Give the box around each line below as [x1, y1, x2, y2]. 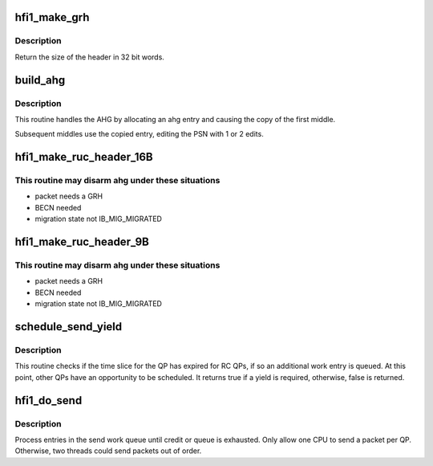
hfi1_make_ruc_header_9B [14, 235, 150, 249]
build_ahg [14, 73, 66, 87]
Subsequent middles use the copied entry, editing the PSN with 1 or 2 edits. [14, 129, 264, 139]
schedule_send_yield [14, 320, 123, 333]
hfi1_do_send [14, 394, 83, 407]
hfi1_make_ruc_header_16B [14, 150, 153, 164]
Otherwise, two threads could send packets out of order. [14, 446, 202, 456]
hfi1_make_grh [14, 10, 90, 24]
